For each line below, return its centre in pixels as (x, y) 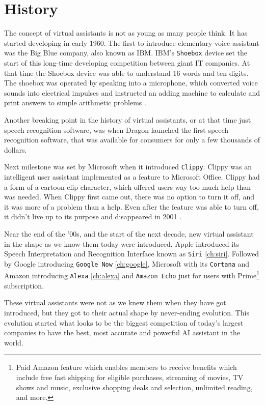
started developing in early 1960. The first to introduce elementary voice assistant (132, 42)
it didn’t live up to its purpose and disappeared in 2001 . (93, 216)
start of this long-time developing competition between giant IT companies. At (127, 62)
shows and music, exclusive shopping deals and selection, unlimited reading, (134, 387)
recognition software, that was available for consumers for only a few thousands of (132, 140)
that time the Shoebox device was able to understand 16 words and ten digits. (126, 73)
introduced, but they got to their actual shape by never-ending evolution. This (127, 312)
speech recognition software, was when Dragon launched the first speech (116, 129)
